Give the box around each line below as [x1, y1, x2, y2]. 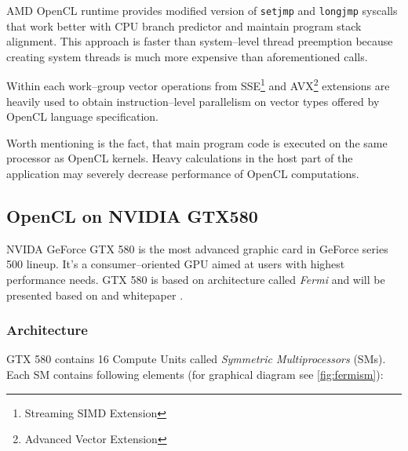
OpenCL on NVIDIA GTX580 [6, 204, 258, 228]
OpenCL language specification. [6, 108, 158, 125]
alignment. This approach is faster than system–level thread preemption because [6, 33, 393, 49]
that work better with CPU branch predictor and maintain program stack [6, 17, 362, 34]
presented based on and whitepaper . [6, 286, 184, 303]
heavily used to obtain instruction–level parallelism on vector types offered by [6, 93, 380, 109]
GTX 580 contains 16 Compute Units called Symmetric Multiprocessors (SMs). [6, 351, 386, 367]
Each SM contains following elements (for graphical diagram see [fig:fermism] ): [6, 366, 384, 383]
